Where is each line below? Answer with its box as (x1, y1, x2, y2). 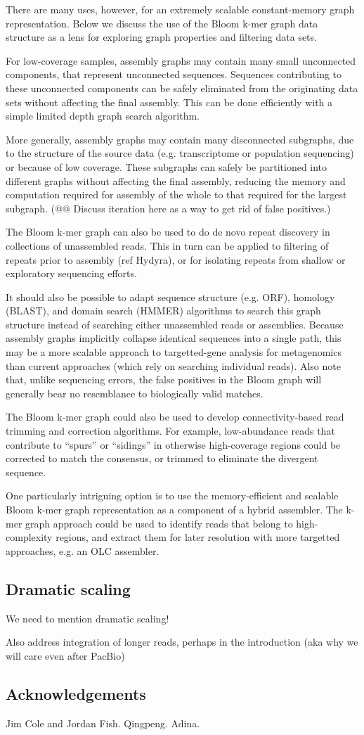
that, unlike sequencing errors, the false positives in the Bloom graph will (6, 372, 322, 387)
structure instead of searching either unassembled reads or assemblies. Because (6, 317, 344, 331)
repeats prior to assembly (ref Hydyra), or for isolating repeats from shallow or (6, 252, 346, 267)
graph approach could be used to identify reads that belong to (25, 516, 293, 530)
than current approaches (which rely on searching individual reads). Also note (6, 358, 341, 373)
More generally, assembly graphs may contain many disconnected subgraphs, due (6, 132, 354, 146)
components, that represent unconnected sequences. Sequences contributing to (6, 67, 342, 82)
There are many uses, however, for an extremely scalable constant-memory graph (6, 2, 355, 16)
